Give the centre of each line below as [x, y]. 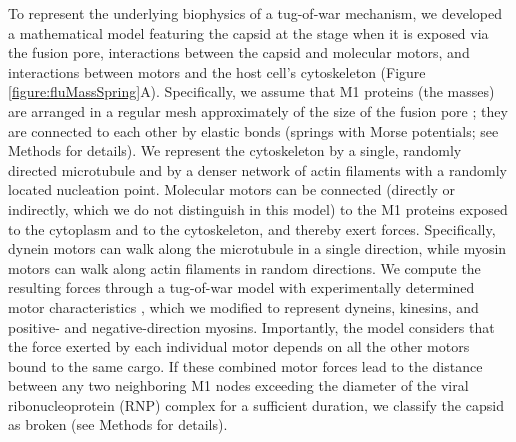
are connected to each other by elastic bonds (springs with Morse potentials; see [253, 130]
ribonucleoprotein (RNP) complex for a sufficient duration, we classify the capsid [256, 404]
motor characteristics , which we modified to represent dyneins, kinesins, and [243, 306]
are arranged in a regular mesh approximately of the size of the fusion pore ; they [258, 110]
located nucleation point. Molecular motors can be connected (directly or [232, 189]
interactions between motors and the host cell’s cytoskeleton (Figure [217, 71]
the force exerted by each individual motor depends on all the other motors [239, 346]
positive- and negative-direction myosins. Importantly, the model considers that [251, 326]
